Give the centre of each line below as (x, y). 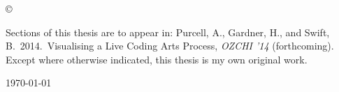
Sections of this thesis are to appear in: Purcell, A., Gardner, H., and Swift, (168, 32)
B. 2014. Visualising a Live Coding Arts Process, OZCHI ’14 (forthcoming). (170, 46)
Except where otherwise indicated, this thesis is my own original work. (157, 59)
